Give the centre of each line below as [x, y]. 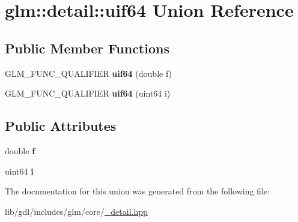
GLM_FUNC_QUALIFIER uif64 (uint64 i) [88, 93]
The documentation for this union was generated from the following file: [137, 191]
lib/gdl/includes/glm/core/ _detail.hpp [76, 211]
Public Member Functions [87, 48]
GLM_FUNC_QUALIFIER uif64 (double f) [89, 73]
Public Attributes [61, 126]
